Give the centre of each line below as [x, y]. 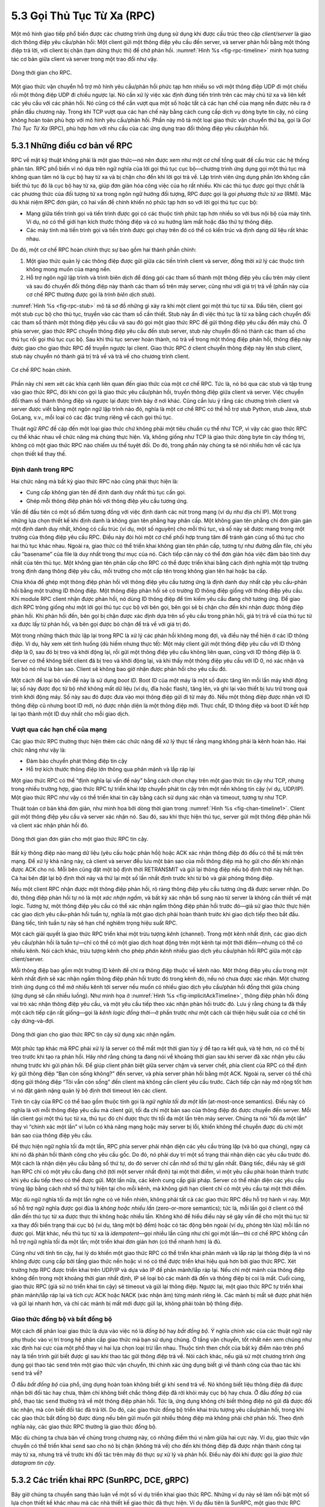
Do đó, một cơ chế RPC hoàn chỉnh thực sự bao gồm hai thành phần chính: [104, 250]
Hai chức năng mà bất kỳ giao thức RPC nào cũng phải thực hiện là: [95, 481]
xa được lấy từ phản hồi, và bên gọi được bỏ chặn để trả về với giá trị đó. [101, 625]
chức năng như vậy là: [39, 750]
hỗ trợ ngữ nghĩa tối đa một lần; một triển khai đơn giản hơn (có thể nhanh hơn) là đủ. [116, 1242]
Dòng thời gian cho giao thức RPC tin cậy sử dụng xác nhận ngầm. [93, 1034]
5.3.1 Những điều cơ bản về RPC [72, 146]
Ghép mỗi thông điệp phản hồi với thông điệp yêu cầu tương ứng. [107, 501]
